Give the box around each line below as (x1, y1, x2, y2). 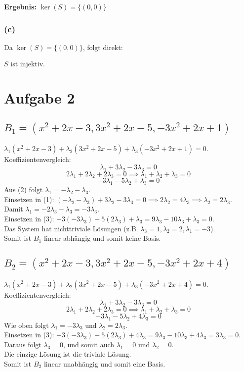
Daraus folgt (4, 339, 41, 349)
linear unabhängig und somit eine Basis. (43, 358, 165, 369)
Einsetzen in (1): (4, 194, 54, 204)
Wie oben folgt (4, 319, 49, 330)
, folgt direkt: (82, 42, 123, 52)
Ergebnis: (4, 1, 37, 11)
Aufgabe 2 (4, 88, 75, 108)
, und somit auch (63, 339, 115, 349)
